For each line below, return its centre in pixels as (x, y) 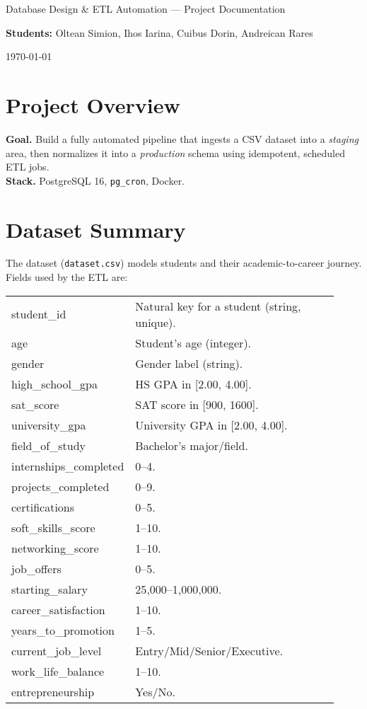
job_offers (36, 568)
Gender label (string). (189, 363)
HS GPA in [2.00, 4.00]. (193, 384)
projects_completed (60, 486)
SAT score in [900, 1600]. (197, 404)
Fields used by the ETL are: (67, 277)
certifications (43, 507)
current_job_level (57, 650)
